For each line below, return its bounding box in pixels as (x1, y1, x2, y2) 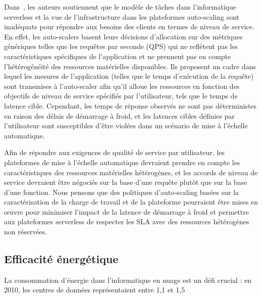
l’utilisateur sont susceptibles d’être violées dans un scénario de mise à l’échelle (4, 120, 248, 131)
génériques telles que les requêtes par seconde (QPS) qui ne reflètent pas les (4, 41, 238, 52)
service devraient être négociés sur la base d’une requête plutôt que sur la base (4, 177, 247, 187)
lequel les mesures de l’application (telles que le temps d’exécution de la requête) (4, 71, 254, 81)
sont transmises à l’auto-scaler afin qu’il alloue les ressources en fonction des (4, 80, 240, 91)
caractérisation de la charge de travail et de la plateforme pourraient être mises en (4, 196, 258, 207)
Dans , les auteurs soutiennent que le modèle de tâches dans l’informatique (4, 2, 237, 12)
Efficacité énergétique (4, 251, 119, 267)
